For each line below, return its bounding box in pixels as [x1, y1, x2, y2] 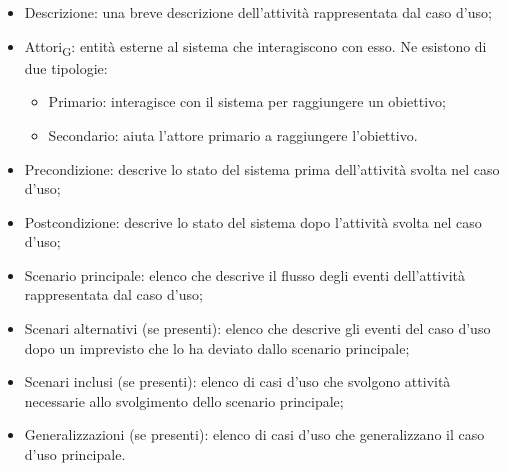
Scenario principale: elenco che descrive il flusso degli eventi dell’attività [24, 264, 465, 285]
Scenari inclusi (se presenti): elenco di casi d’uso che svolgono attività [24, 371, 451, 392]
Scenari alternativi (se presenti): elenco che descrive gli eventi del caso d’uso [24, 318, 491, 339]
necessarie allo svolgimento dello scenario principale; [24, 390, 344, 411]
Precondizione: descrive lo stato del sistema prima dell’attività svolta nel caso [24, 158, 500, 179]
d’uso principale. [24, 444, 126, 465]
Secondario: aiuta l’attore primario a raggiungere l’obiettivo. [48, 124, 418, 145]
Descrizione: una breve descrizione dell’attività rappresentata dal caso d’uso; [24, 2, 492, 22]
